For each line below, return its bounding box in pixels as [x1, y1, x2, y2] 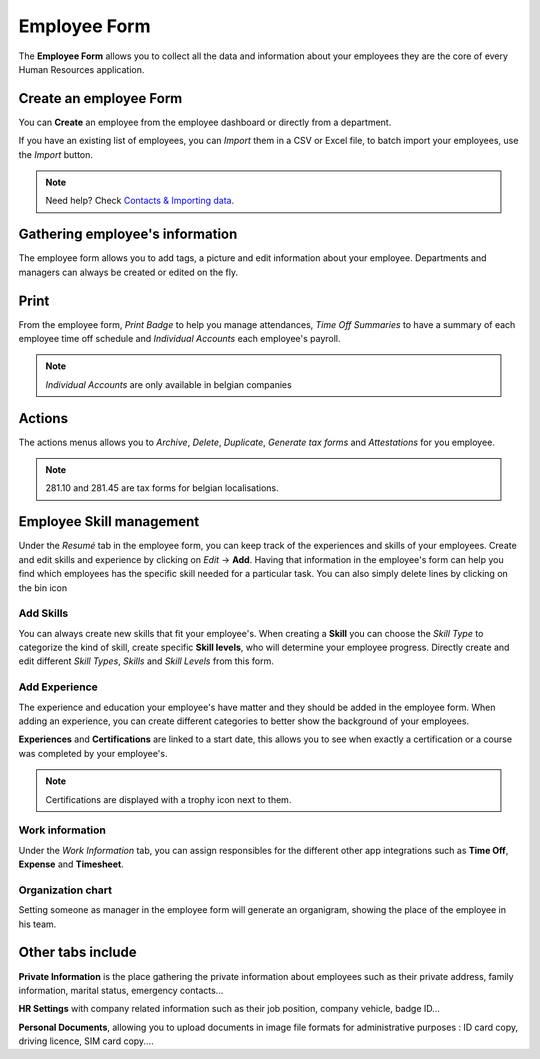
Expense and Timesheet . [18, 858, 124, 870]
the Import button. [18, 148, 94, 160]
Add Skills [18, 606, 69, 620]
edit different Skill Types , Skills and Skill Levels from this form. [18, 655, 275, 667]
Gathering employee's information [18, 226, 238, 243]
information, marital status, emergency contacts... [18, 984, 224, 996]
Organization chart [18, 883, 112, 897]
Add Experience [18, 680, 99, 694]
